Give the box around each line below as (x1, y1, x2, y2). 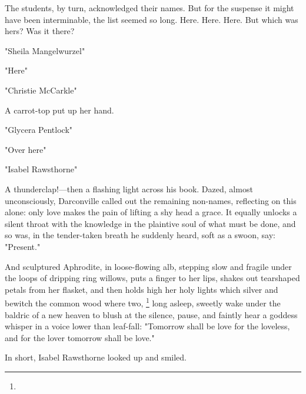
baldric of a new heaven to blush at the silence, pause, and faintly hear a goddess (5, 308, 298, 320)
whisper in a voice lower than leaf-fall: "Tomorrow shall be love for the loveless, (5, 320, 290, 332)
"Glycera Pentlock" (5, 123, 73, 136)
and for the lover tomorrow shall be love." (5, 331, 155, 343)
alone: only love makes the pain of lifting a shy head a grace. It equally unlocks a (5, 206, 297, 218)
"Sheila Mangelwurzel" (5, 44, 85, 56)
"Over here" (5, 143, 46, 155)
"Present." (5, 240, 41, 252)
